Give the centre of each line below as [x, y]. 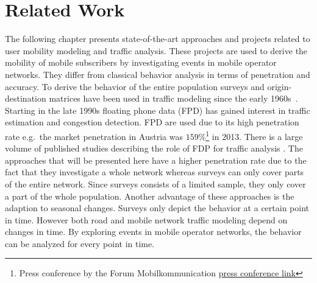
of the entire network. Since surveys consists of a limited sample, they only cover [155, 183]
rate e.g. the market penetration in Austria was [94, 136]
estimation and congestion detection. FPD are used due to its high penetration [152, 122]
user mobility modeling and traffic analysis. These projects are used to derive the [156, 50]
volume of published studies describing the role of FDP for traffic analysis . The [154, 148]
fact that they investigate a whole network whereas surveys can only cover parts [155, 172]
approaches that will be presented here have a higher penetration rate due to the [156, 160]
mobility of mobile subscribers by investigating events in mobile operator [141, 62]
